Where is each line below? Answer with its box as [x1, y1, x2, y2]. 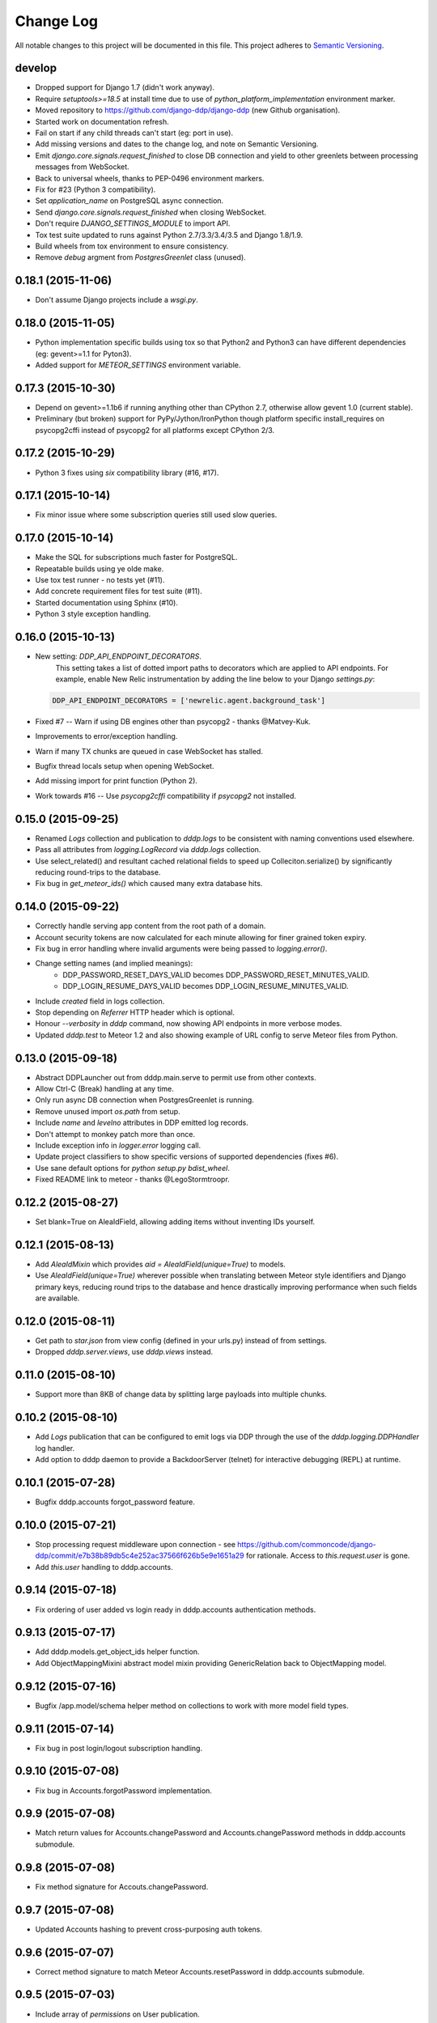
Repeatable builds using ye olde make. [35, 563, 164, 574]
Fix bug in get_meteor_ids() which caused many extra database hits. [35, 879, 263, 889]
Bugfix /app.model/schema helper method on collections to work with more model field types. [35, 1700, 350, 1711]
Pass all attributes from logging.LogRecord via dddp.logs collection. [35, 845, 261, 855]
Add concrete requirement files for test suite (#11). [35, 587, 202, 596]
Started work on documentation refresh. [35, 117, 169, 126]
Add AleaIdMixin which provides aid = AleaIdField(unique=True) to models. [35, 1259, 286, 1269]
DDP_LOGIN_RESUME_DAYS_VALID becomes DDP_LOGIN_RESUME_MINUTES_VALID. [62, 982, 349, 991]
